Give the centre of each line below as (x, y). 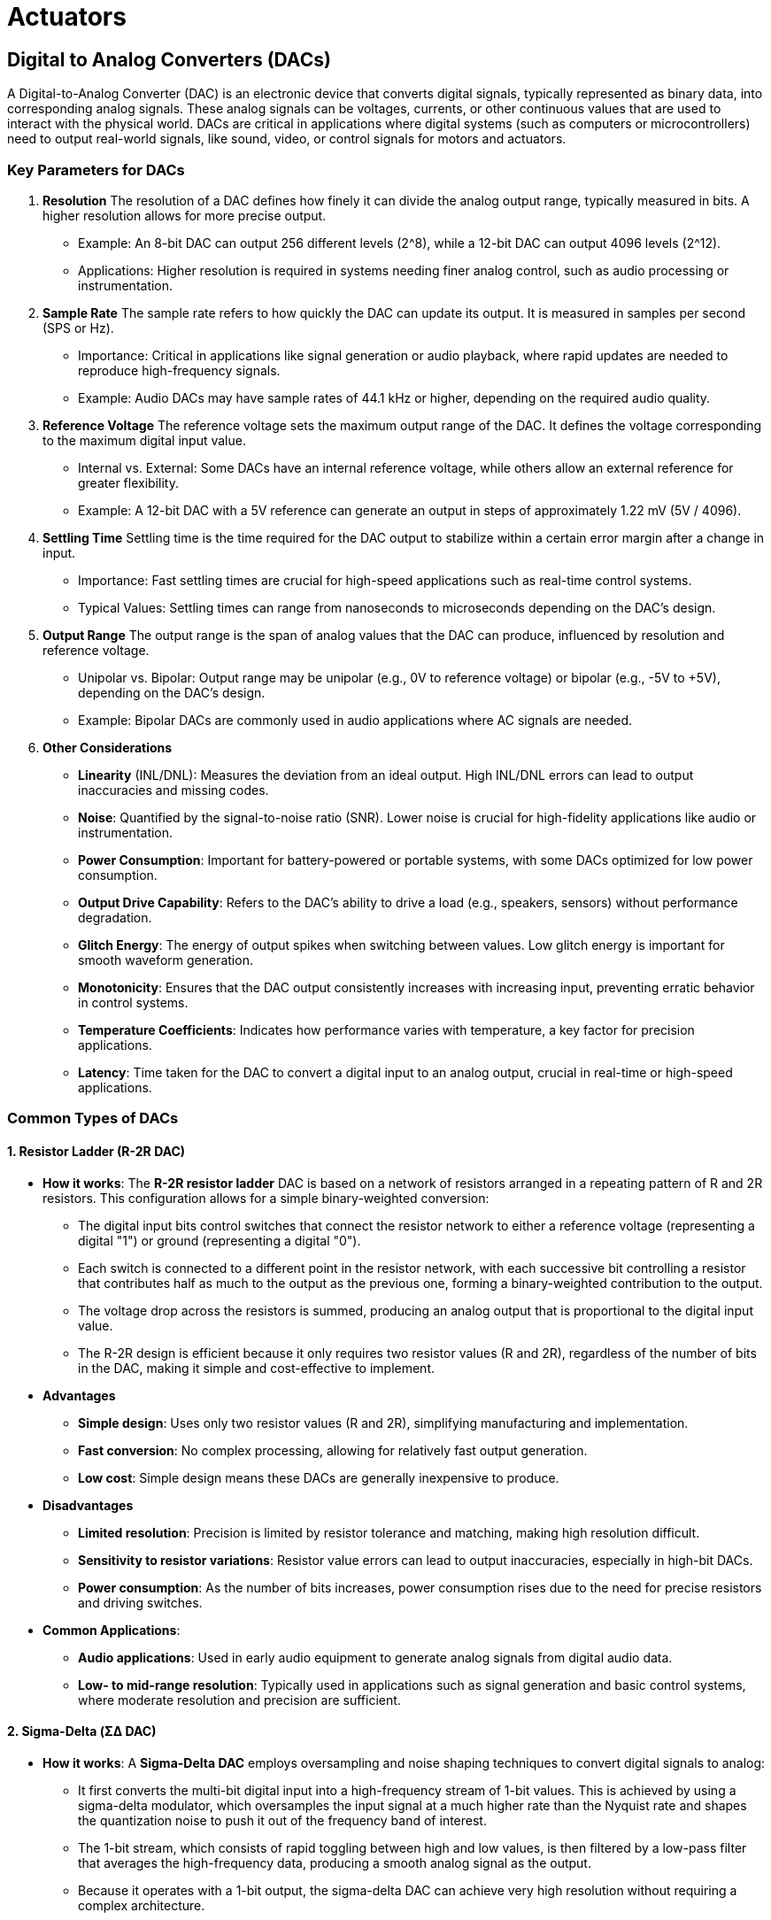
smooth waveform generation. (166, 960)
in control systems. (133, 1002)
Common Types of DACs (93, 1118)
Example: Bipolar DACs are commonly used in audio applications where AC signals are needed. (355, 720)
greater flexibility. (128, 482)
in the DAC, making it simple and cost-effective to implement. (256, 1368)
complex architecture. (142, 1905)
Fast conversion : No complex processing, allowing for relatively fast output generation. (333, 1450)
